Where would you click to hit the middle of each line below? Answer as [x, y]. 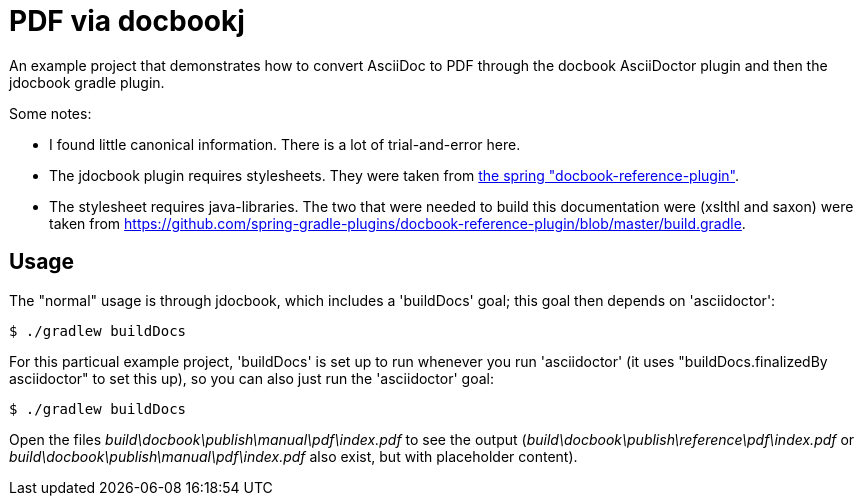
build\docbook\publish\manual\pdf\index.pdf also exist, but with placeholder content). [293, 456]
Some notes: [50, 113]
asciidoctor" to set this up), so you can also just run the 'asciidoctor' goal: [251, 378]
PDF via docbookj [127, 21]
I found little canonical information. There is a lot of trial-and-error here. [285, 144]
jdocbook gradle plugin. [87, 82]
